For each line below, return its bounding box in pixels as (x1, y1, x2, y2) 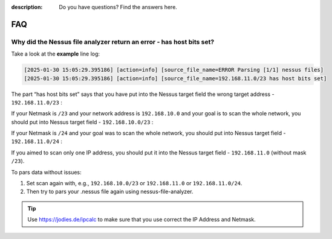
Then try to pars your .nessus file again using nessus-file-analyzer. (26, 188, 194, 196)
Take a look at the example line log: (11, 50, 100, 57)
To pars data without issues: (11, 168, 82, 176)
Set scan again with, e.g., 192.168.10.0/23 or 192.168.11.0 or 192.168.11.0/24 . (26, 180, 242, 187)
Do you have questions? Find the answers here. (59, 4, 178, 10)
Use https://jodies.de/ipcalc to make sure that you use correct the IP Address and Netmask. (27, 216, 256, 223)
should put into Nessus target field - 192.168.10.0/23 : (11, 118, 154, 126)
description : (11, 4, 43, 10)
